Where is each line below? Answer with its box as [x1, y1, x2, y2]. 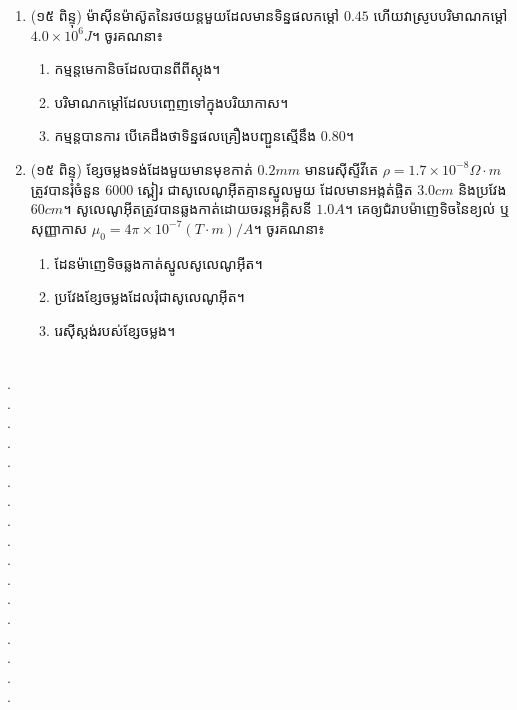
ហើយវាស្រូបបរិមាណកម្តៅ [373, 5, 508, 25]
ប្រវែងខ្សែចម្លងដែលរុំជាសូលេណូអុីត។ [54, 286, 245, 307]
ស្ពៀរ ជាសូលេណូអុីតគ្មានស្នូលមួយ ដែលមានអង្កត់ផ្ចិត [137, 178, 413, 199]
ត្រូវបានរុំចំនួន [30, 178, 101, 199]
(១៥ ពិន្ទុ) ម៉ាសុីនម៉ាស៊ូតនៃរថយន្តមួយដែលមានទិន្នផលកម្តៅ [30, 5, 340, 25]
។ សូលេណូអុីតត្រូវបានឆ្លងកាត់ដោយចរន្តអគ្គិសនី [63, 198, 312, 219]
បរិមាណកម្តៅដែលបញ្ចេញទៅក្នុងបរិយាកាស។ [54, 91, 289, 112]
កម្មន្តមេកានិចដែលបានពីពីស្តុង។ [54, 58, 221, 79]
